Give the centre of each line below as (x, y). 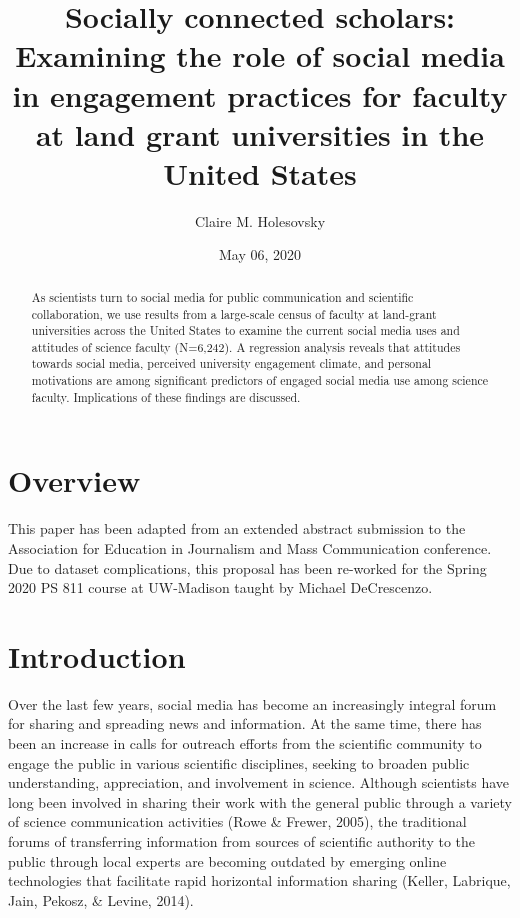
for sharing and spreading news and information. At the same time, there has (245, 723)
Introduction (97, 655)
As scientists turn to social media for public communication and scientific (222, 296)
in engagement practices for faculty (260, 94)
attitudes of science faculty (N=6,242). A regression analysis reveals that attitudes (246, 346)
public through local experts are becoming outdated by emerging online (227, 860)
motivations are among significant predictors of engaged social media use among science (260, 380)
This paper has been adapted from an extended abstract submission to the (237, 528)
